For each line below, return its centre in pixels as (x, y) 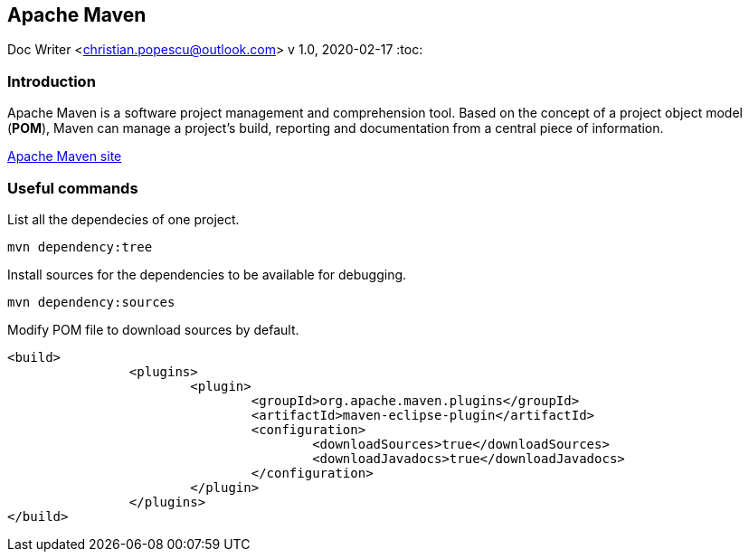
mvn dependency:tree (80, 246)
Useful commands (73, 188)
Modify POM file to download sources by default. (153, 329)
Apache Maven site (65, 156)
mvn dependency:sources (91, 302)
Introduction (52, 81)
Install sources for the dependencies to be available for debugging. (207, 274)
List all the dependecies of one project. (123, 219)
